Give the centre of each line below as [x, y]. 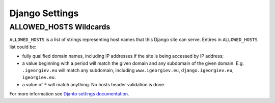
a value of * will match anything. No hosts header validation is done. [94, 84]
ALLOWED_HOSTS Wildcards [60, 27]
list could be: [23, 47]
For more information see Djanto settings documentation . [69, 94]
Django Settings [44, 13]
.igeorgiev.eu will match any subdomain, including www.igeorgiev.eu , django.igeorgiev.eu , [128, 70]
